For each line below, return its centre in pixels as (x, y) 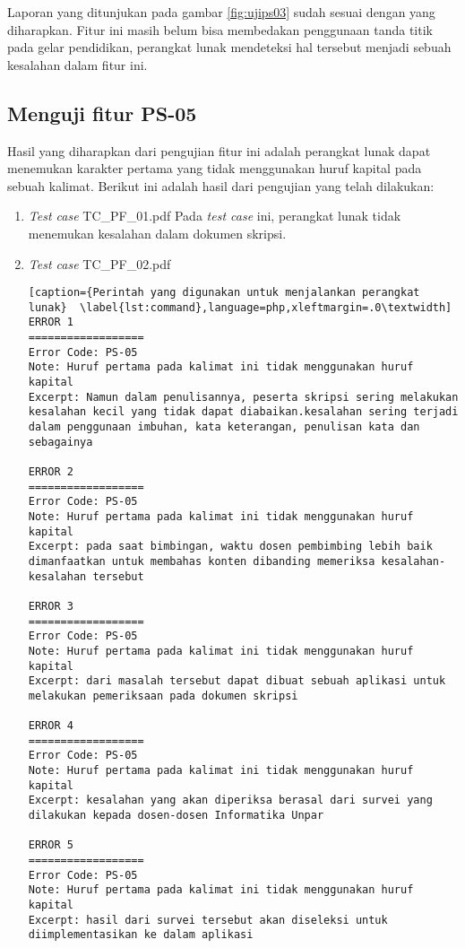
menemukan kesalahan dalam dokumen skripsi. (157, 233)
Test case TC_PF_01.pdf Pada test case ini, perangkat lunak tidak (215, 216)
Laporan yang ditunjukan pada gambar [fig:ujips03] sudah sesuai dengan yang (221, 12)
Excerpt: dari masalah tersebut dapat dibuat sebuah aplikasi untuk (237, 681)
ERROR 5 (51, 845)
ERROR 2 (51, 472)
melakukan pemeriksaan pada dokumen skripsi (163, 696)
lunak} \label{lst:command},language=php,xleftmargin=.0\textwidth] (240, 307)
